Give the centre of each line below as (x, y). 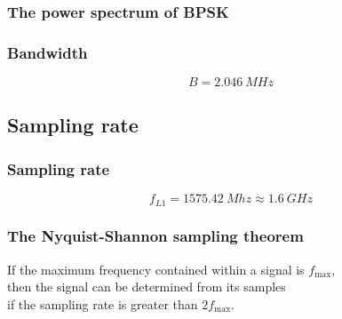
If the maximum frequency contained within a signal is (156, 269)
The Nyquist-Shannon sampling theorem (155, 236)
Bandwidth (48, 52)
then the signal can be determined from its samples (147, 287)
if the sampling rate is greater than (103, 303)
